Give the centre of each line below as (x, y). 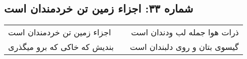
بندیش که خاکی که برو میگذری (61, 47)
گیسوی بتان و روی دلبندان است (184, 47)
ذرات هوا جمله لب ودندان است (185, 32)
